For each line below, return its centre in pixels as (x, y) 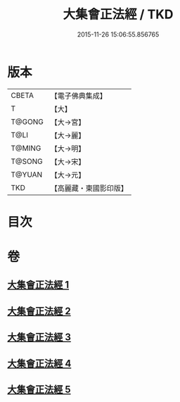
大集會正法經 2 (39, 311)
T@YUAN (27, 175)
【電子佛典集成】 (78, 96)
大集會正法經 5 (39, 390)
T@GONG (27, 122)
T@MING (26, 148)
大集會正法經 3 (39, 338)
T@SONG (27, 161)
